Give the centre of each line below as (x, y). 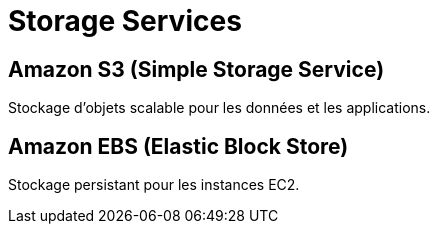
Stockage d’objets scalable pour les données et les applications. (219, 108)
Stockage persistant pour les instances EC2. (154, 185)
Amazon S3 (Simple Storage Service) (196, 69)
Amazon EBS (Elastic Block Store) (178, 146)
